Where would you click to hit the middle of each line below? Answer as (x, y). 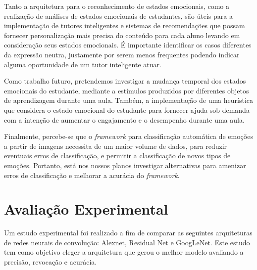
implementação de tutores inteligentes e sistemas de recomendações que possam (125, 25)
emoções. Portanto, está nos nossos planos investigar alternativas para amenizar (125, 165)
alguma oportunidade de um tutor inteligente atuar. (83, 64)
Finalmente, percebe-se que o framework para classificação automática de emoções (128, 136)
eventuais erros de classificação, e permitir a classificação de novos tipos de (117, 156)
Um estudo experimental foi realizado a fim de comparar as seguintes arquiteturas (128, 233)
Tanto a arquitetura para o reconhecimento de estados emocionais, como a (117, 6)
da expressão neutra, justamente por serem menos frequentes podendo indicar (122, 54)
